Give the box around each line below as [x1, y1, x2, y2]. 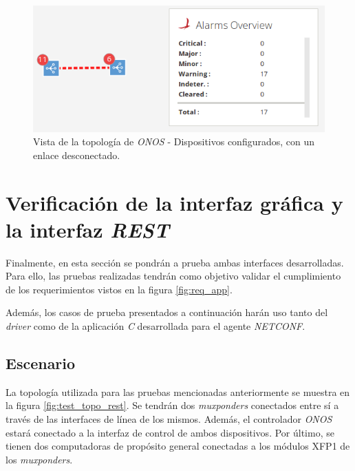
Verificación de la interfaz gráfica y [6, 188, 343, 216]
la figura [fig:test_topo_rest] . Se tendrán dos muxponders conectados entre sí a [6, 398, 339, 412]
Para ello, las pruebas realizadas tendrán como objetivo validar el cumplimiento [6, 269, 341, 283]
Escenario [6, 353, 76, 374]
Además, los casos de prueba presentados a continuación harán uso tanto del [6, 305, 328, 320]
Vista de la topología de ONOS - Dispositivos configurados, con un [33, 134, 315, 149]
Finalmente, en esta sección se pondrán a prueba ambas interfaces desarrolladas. [6, 255, 344, 269]
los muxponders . [6, 452, 73, 466]
